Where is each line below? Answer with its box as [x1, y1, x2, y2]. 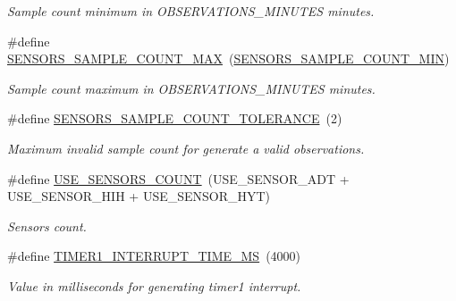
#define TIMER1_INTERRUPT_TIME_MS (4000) [7, 247, 301, 265]
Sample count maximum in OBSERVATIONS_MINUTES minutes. [7, 79, 376, 97]
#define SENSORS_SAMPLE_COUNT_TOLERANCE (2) [7, 109, 342, 128]
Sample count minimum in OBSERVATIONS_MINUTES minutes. [7, 2, 375, 20]
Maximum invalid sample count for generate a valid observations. [7, 138, 365, 157]
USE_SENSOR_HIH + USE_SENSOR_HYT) [7, 187, 271, 205]
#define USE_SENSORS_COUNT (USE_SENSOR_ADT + [7, 169, 350, 188]
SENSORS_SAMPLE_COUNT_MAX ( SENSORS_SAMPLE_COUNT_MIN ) [7, 49, 450, 68]
